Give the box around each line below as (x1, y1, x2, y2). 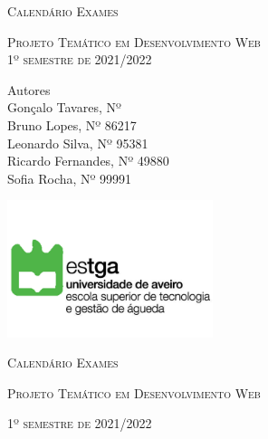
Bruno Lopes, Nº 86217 (7, 115, 137, 134)
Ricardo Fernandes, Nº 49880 (7, 151, 169, 170)
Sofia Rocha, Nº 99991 (7, 168, 132, 187)
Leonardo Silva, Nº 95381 (7, 133, 148, 152)
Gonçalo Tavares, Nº (7, 98, 121, 117)
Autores (7, 80, 51, 99)
